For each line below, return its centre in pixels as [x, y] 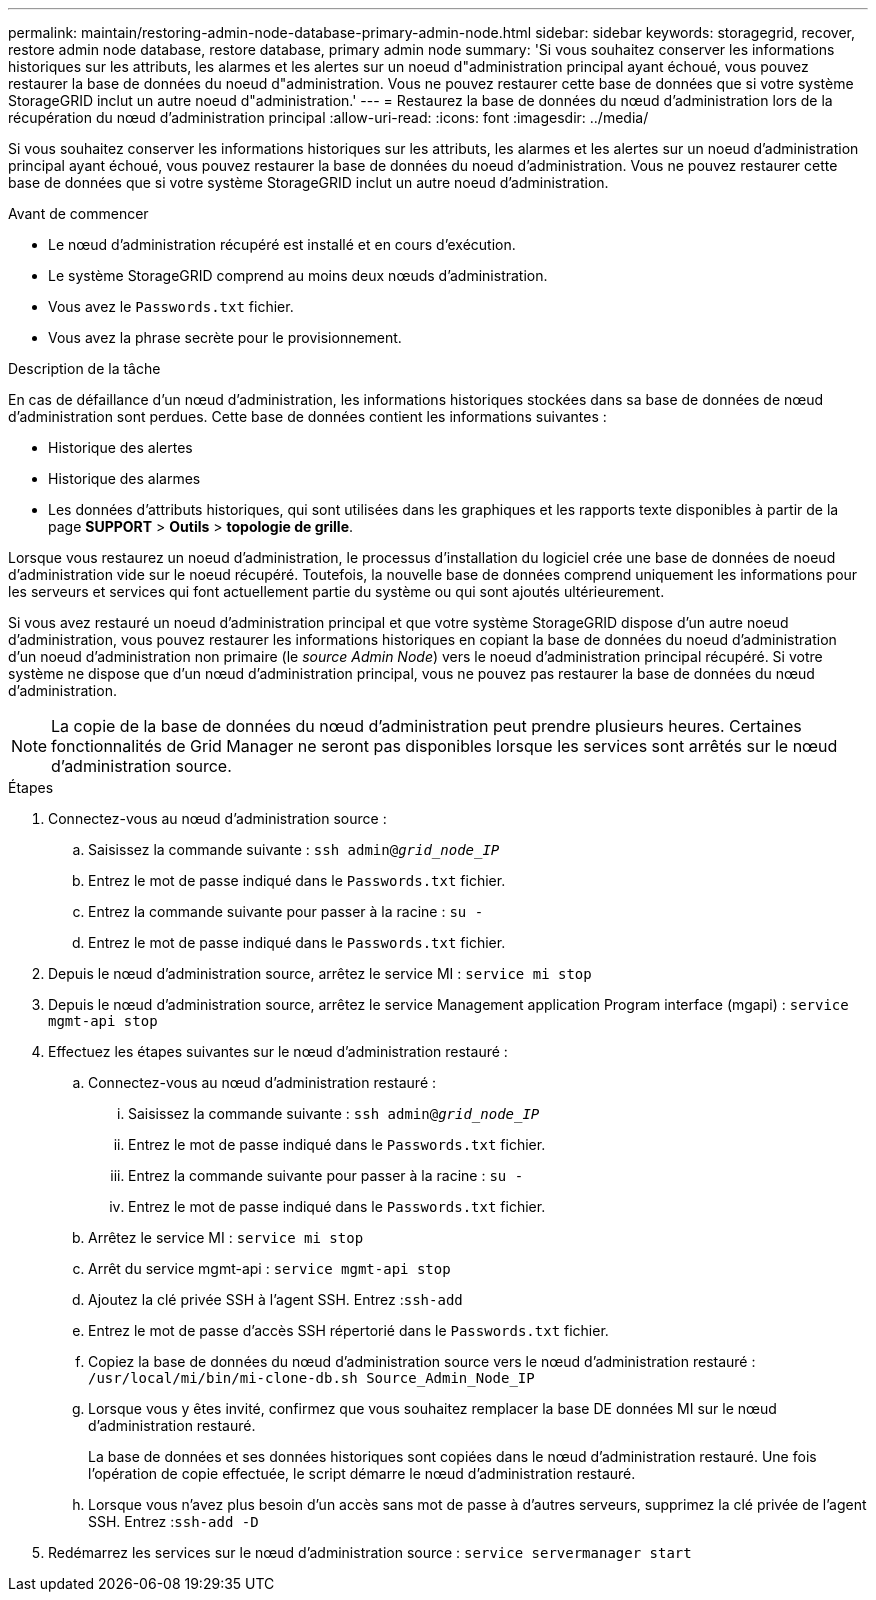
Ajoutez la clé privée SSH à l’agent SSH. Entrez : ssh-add [275, 1299]
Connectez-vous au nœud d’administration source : [217, 818]
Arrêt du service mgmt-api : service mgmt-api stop [269, 1268]
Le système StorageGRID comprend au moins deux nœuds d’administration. [298, 275]
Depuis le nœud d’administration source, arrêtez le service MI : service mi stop [320, 973]
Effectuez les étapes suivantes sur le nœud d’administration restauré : [278, 1051]
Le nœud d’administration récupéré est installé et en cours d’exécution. [282, 244]
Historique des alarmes [124, 478]
